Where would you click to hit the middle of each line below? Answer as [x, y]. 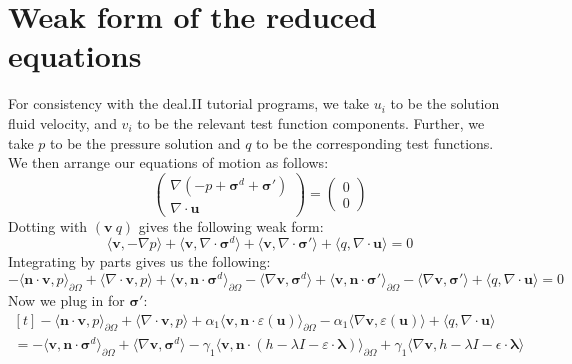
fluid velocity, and [62, 122]
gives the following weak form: [231, 225]
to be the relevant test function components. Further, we [311, 122]
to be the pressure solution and [145, 142]
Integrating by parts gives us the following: [139, 261]
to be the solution [445, 103]
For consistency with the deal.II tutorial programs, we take [189, 103]
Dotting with [48, 225]
